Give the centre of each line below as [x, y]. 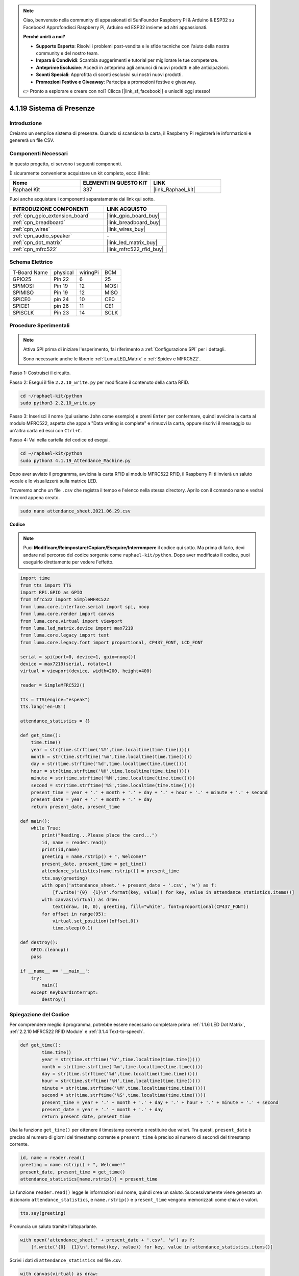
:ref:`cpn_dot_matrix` [38, 242]
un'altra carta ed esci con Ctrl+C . [46, 430]
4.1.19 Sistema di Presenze [52, 108]
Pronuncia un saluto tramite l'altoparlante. [53, 1226]
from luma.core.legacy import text [65, 635]
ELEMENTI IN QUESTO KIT [115, 183]
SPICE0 [21, 299]
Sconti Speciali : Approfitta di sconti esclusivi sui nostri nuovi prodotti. [109, 75]
